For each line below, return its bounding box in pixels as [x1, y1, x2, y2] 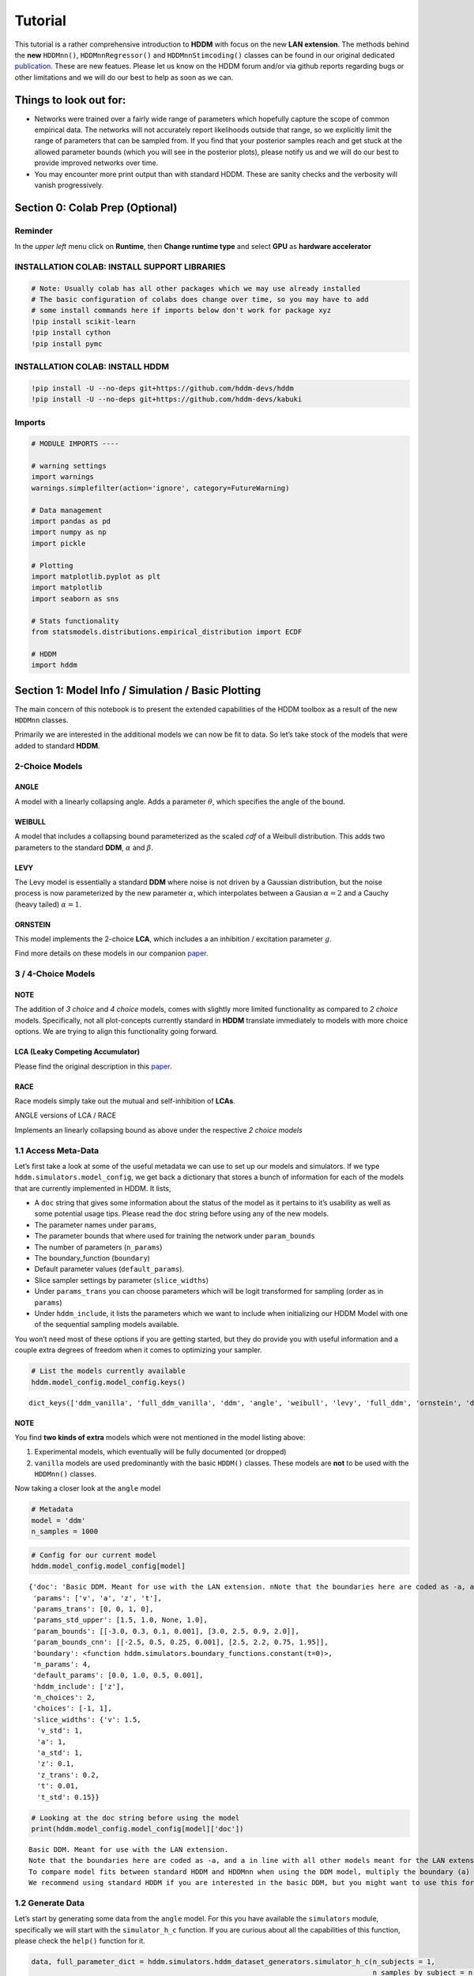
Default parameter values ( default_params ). [34, 1265, 185, 1274]
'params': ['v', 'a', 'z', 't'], [32, 1593, 162, 1602]
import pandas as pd [31, 517, 111, 526]
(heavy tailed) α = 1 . [14, 899, 82, 909]
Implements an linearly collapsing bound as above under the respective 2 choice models [14, 1125, 303, 1134]
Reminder [14, 225, 53, 236]
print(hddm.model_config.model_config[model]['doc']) [31, 1824, 244, 1833]
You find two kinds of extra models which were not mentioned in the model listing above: [14, 1432, 306, 1442]
